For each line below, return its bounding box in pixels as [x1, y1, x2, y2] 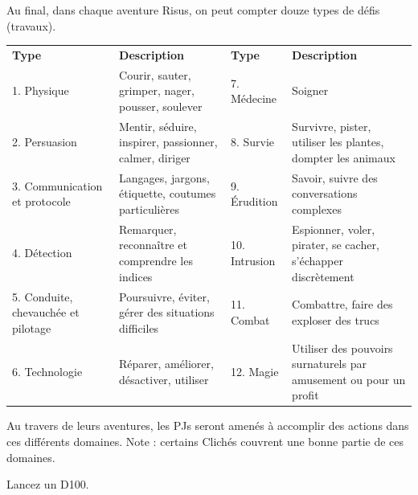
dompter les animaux [292, 149, 395, 166]
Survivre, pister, [292, 117, 371, 134]
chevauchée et [12, 304, 80, 321]
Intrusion [230, 252, 276, 269]
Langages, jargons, [119, 169, 210, 186]
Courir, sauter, [119, 66, 191, 83]
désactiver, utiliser [119, 370, 209, 387]
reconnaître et [119, 236, 187, 253]
